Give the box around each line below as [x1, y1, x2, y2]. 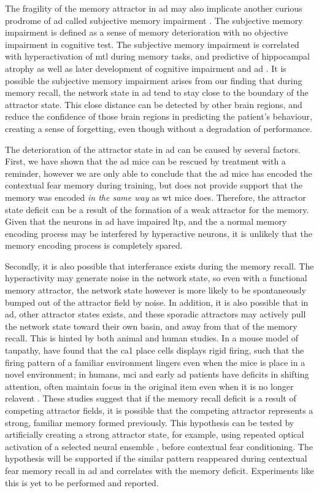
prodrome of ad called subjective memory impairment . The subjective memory [5, 14, 303, 26]
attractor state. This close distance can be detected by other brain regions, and [5, 98, 302, 111]
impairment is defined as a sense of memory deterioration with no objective [5, 26, 288, 39]
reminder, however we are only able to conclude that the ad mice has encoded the [5, 166, 312, 179]
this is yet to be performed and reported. [5, 476, 159, 489]
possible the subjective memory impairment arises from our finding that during [5, 74, 302, 87]
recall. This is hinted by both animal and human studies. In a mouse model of [5, 332, 298, 344]
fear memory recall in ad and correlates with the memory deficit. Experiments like [5, 464, 314, 476]
